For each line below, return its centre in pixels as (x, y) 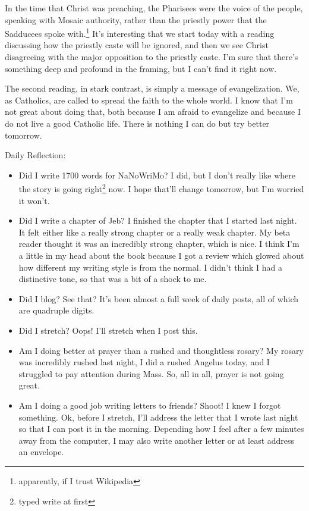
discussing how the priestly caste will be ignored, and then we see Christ (137, 45)
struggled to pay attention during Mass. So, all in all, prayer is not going (151, 373)
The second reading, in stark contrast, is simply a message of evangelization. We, (152, 88)
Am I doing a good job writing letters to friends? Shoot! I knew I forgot (150, 405)
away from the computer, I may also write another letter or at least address (157, 440)
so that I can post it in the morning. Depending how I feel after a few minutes (161, 429)
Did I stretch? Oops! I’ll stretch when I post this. (108, 330)
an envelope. (41, 452)
